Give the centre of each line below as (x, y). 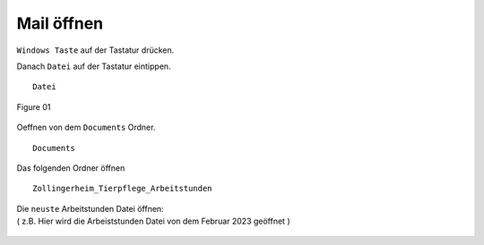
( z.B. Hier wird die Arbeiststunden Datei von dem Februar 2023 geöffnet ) (153, 221)
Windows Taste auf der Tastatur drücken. (95, 50)
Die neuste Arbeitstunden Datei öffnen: (91, 208)
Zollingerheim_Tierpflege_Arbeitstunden (122, 189)
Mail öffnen (60, 23)
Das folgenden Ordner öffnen (71, 168)
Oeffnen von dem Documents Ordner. (86, 127)
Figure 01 (34, 106)
